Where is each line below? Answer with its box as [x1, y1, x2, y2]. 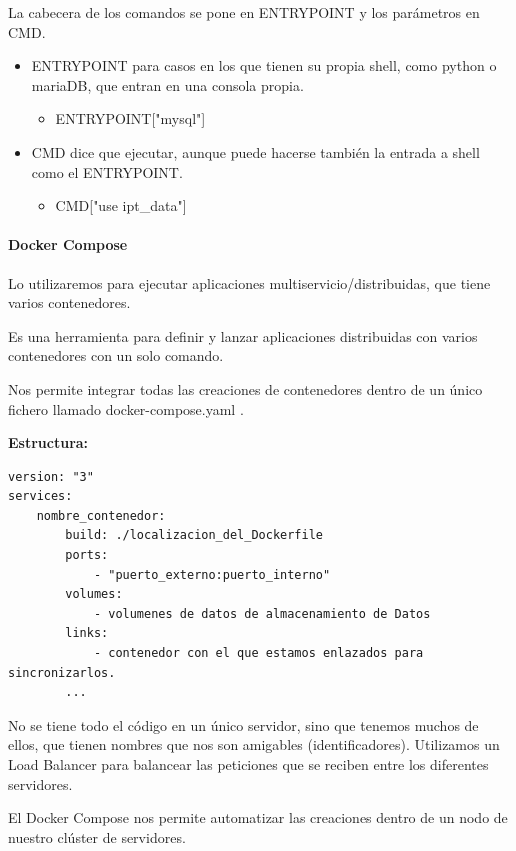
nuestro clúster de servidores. [8, 826, 186, 847]
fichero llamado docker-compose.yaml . [8, 398, 244, 419]
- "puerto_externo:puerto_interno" [93, 567, 331, 582]
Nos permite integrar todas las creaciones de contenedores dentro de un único [8, 378, 483, 399]
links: [65, 626, 109, 641]
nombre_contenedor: [36, 508, 166, 523]
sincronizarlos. [8, 665, 116, 680]
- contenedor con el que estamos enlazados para [93, 646, 424, 661]
